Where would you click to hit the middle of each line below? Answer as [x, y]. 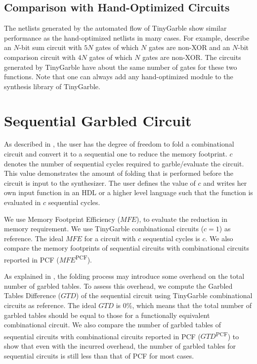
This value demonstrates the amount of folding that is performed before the [119, 173]
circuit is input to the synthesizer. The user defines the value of [100, 182]
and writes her [225, 182]
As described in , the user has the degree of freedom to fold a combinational [119, 144]
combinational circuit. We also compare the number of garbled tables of [112, 325]
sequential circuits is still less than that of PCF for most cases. [99, 355]
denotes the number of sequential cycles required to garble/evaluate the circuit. [124, 163]
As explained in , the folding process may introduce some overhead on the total [124, 276]
